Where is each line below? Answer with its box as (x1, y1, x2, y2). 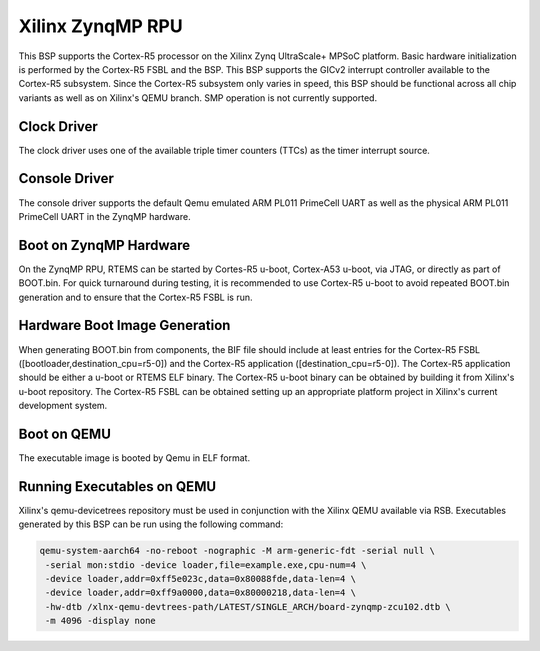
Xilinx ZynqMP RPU (18, 15, 184, 37)
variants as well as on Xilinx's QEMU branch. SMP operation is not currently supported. (18, 91, 378, 104)
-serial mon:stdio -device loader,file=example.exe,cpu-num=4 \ (45, 559, 367, 570)
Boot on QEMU (18, 425, 112, 442)
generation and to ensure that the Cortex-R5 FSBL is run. (18, 291, 253, 303)
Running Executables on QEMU (18, 478, 217, 495)
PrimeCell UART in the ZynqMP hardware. (18, 210, 191, 222)
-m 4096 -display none (45, 615, 157, 627)
